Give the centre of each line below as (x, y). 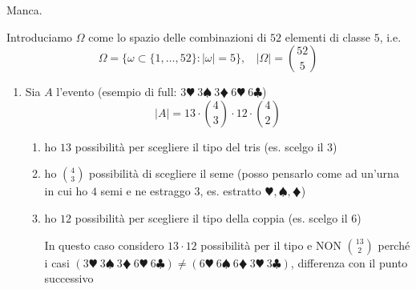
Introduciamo (40, 36)
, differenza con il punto (349, 262)
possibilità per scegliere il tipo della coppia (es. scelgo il (211, 217)
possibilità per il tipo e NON (271, 245)
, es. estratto (230, 191)
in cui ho (66, 191)
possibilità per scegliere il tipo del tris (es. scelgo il (199, 146)
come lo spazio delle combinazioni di (178, 36)
